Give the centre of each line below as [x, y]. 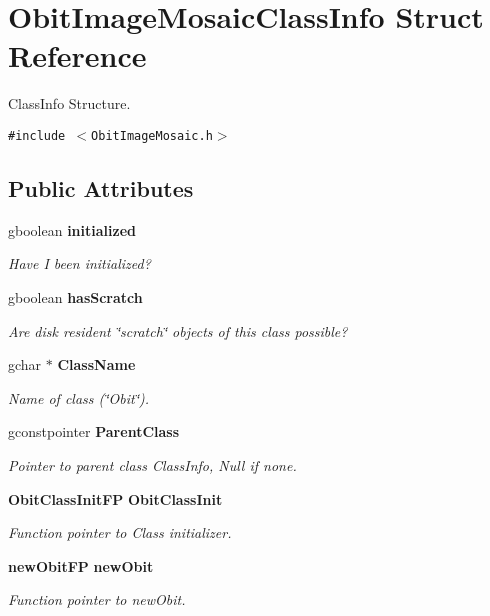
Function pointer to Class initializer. [120, 532]
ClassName [96, 364]
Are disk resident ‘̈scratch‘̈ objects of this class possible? [178, 330]
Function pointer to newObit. [97, 599]
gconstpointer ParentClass [94, 431]
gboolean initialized [72, 229]
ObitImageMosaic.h [152, 135]
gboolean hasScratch [75, 296]
